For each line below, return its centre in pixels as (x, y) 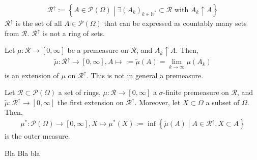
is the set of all (39, 23)
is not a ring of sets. (74, 33)
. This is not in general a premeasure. (145, 75)
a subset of (223, 102)
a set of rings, (79, 92)
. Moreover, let (158, 102)
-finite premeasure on (196, 92)
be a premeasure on (98, 50)
